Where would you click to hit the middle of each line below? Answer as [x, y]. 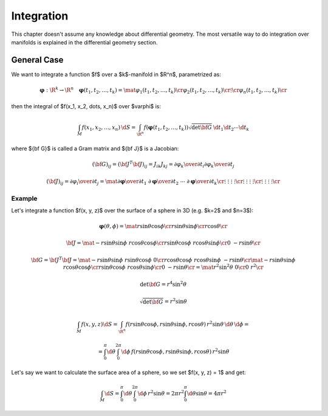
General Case [37, 60]
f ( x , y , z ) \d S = [99, 324]
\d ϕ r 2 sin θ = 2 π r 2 [161, 393]
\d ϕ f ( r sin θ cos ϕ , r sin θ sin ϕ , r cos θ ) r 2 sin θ [175, 351]
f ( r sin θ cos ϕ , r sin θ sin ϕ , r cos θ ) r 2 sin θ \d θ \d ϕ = [187, 324]
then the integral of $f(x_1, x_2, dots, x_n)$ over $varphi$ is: [86, 106]
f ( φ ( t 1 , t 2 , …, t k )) [166, 128]
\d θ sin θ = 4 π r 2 [207, 393]
